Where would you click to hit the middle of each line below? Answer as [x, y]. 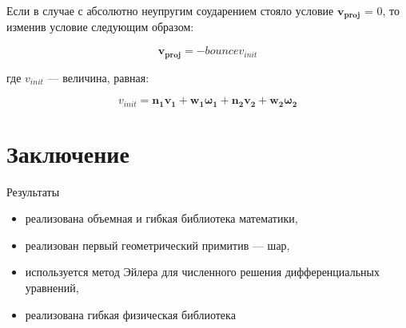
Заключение [68, 153]
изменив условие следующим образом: [100, 27]
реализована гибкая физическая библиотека [130, 314]
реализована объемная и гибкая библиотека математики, [161, 218]
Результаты [33, 191]
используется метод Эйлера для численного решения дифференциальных [202, 272]
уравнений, [52, 288]
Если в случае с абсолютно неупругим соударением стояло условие [170, 10]
